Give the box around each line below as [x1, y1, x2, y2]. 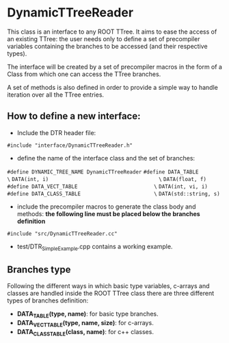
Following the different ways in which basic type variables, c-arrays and [7, 282, 210, 290]
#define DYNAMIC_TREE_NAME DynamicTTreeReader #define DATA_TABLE [7, 168, 199, 176]
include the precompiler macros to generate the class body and [16, 202, 196, 211]
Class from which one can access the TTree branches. [7, 70, 161, 78]
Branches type [7, 263, 71, 275]
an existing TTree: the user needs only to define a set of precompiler [7, 34, 200, 43]
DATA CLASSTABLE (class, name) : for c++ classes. [16, 327, 154, 338]
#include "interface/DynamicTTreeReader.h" [7, 142, 133, 149]
